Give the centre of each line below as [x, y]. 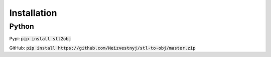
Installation [33, 13]
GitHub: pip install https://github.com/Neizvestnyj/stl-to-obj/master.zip [102, 48]
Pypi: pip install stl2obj [40, 39]
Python [22, 26]
